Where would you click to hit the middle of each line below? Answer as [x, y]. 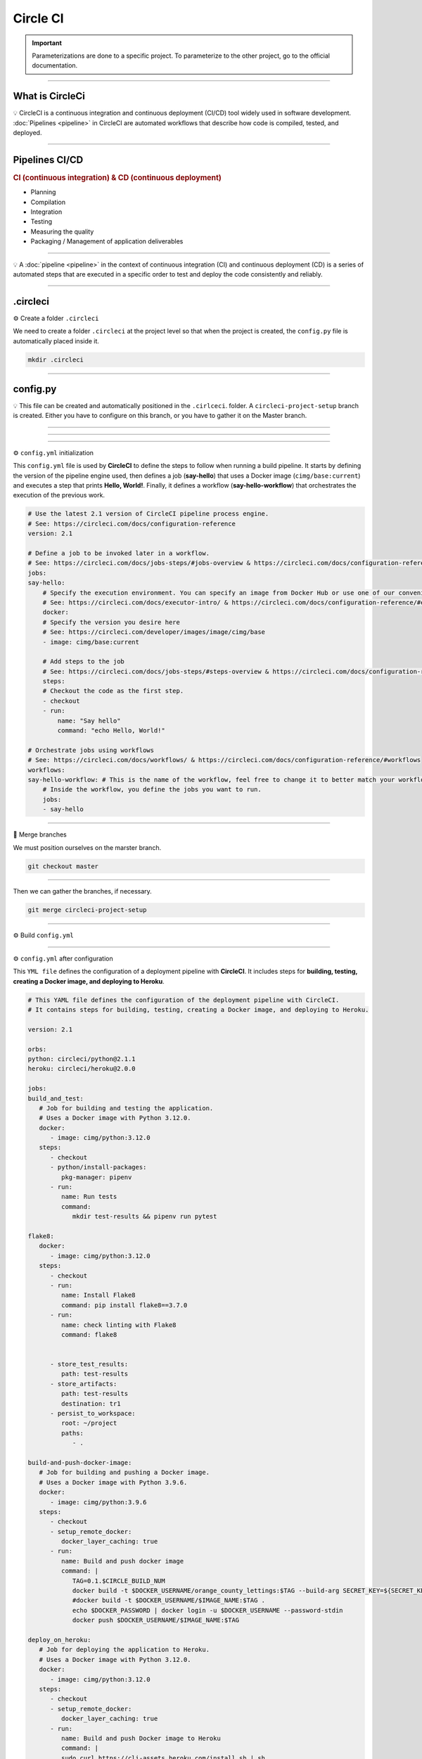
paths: [72, 1433]
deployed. [27, 133]
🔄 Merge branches [40, 834]
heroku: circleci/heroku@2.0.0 [82, 1069]
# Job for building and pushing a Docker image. [124, 1473]
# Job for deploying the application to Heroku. [124, 1650]
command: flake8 [89, 1334]
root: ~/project [89, 1423]
